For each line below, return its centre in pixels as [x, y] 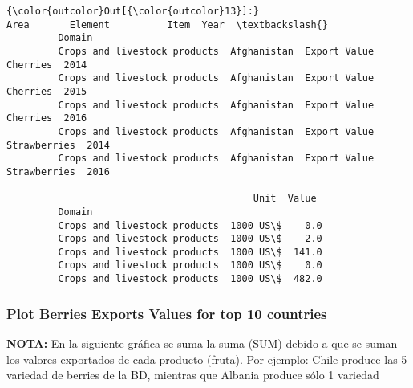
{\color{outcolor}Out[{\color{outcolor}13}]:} [133, 11]
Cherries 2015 [47, 91]
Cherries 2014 [47, 65]
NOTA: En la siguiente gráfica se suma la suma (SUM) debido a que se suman [202, 343]
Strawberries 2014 [58, 145]
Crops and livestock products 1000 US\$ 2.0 [190, 239]
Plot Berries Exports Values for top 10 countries [167, 313]
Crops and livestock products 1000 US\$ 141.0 [190, 252]
